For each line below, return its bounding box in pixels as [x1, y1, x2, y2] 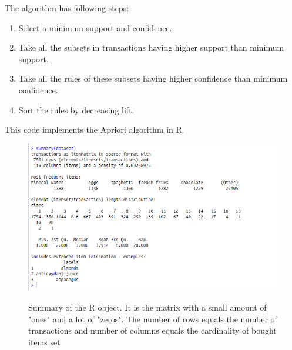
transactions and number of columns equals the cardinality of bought [28, 324, 277, 336]
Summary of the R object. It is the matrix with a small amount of [28, 301, 267, 313]
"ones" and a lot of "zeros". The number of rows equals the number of [28, 312, 277, 325]
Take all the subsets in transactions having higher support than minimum [18, 41, 284, 53]
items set [28, 335, 61, 348]
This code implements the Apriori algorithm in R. [5, 123, 184, 136]
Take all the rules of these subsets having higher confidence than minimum [18, 72, 288, 85]
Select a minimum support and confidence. [18, 21, 172, 33]
